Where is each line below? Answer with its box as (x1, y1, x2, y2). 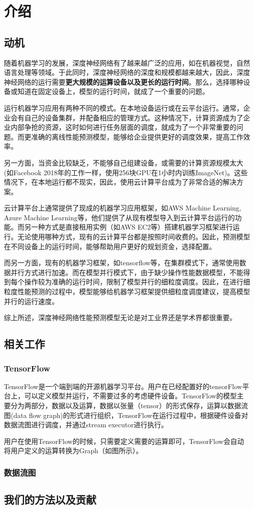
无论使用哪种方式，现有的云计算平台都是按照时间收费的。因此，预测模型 (17, 231, 250, 242)
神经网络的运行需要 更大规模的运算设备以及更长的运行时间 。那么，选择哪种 (4, 76, 243, 87)
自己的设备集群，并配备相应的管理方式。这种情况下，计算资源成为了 (24, 112, 243, 122)
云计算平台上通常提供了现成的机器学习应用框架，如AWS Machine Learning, (4, 203, 241, 213)
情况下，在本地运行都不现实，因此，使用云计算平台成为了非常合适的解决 (4, 177, 236, 187)
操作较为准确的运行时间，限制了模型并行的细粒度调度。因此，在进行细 (24, 277, 250, 287)
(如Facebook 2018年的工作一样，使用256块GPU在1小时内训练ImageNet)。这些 (4, 167, 248, 177)
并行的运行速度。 (4, 296, 59, 306)
